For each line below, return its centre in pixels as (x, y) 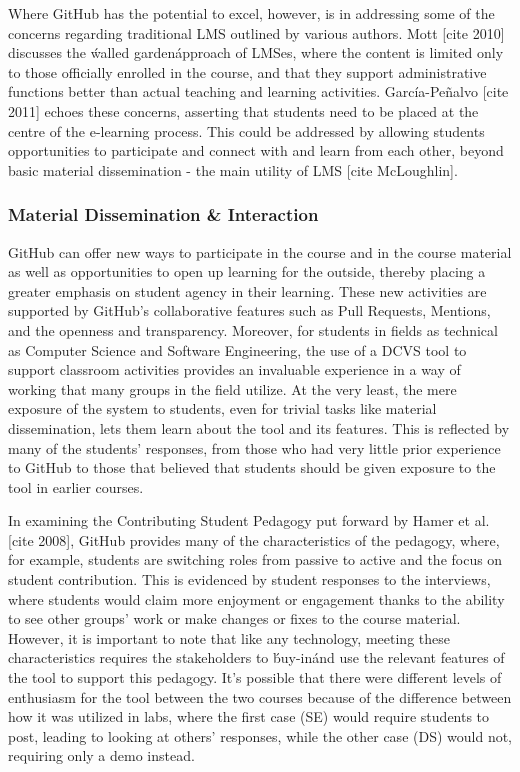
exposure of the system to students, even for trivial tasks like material (222, 408)
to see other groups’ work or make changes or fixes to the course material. (234, 618)
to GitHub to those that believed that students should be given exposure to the (252, 467)
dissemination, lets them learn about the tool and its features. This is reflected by (259, 427)
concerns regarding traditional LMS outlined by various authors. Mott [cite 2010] (256, 32)
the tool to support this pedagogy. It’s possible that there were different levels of (255, 677)
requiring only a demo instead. (101, 755)
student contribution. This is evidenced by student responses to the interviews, (249, 579)
